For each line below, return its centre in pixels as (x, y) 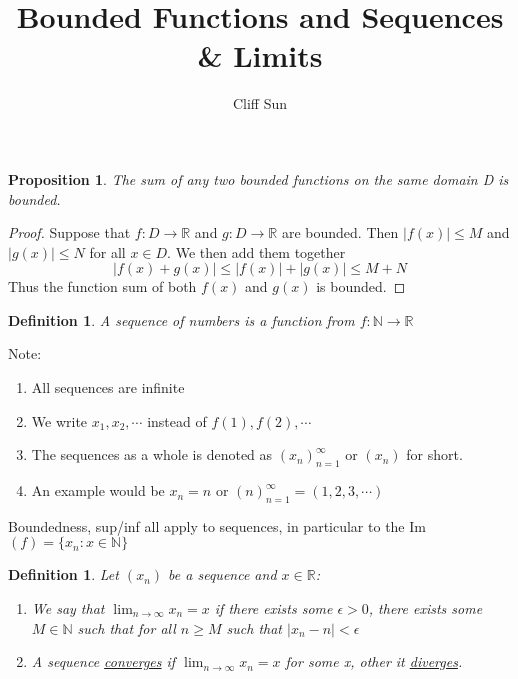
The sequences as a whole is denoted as (152, 454)
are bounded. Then (340, 232)
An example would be (98, 490)
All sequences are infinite (108, 387)
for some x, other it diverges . (374, 661)
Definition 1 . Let (63, 574)
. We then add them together (256, 251)
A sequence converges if (103, 661)
